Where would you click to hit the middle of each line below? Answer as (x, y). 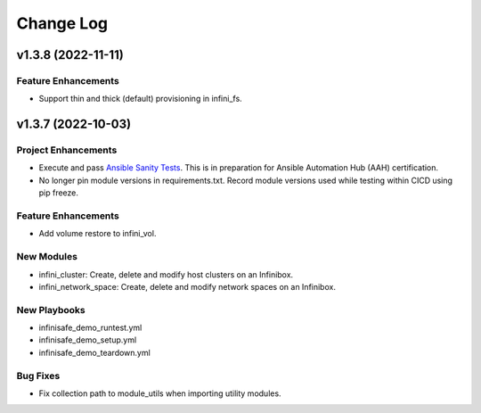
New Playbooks (51, 310)
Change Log (62, 23)
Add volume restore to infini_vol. (98, 234)
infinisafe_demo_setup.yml (88, 340)
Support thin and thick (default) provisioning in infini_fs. (140, 99)
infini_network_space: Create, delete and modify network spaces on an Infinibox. (187, 286)
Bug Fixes (38, 376)
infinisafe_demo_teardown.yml (94, 352)
